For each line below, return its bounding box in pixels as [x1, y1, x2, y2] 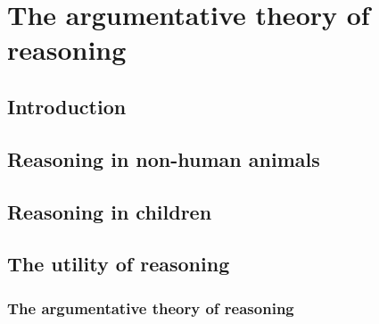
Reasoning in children [7, 197, 212, 225]
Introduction [7, 92, 127, 120]
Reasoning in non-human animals [7, 145, 320, 172]
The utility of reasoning [7, 250, 230, 278]
